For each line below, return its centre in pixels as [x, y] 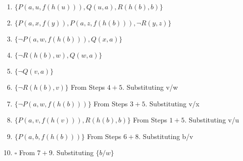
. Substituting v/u [212, 120]
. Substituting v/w [150, 87]
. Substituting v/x [172, 103]
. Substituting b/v [166, 136]
